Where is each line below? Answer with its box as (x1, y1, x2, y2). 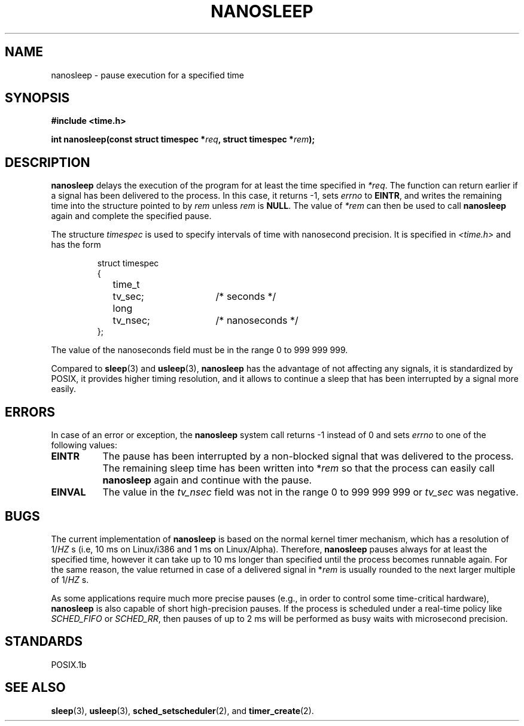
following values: (51, 440, 118, 451)
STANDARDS (5, 634, 83, 649)
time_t (112, 278, 140, 291)
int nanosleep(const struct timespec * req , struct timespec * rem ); (51, 134, 315, 145)
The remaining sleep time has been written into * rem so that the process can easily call (102, 462, 495, 475)
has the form (51, 239, 101, 250)
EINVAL (51, 486, 86, 499)
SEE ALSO (5, 680, 66, 695)
